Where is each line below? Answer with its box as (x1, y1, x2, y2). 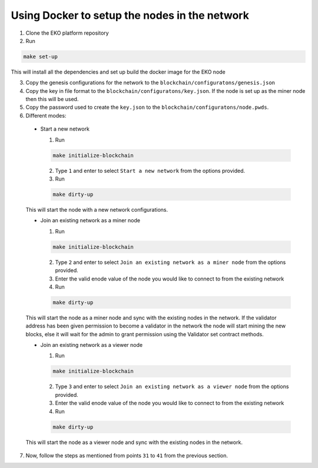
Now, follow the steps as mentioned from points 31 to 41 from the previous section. (25, 452, 228, 459)
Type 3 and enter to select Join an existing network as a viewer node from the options (55, 383, 289, 390)
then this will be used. (25, 96, 79, 103)
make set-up (23, 53, 58, 60)
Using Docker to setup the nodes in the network (11, 9, 250, 22)
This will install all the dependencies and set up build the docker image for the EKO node (11, 68, 226, 75)
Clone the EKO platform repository (25, 29, 109, 36)
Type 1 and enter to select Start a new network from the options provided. (55, 167, 246, 174)
